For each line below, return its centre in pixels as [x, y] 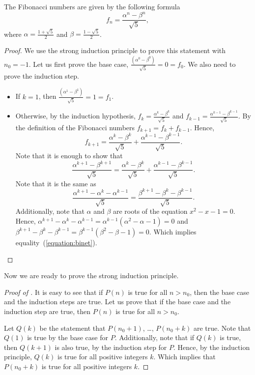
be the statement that [72, 328]
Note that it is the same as [56, 183]
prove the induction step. [42, 75]
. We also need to [210, 64]
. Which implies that [184, 357]
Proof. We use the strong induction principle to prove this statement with [115, 50]
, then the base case [219, 292]
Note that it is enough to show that [69, 156]
